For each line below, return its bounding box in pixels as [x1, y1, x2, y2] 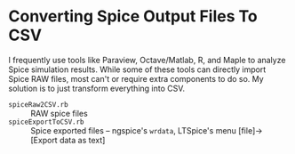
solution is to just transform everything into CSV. [8, 83, 186, 93]
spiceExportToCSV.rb [8, 118, 85, 126]
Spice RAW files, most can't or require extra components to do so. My [8, 73, 264, 84]
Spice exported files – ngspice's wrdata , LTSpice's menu [30, 125, 237, 135]
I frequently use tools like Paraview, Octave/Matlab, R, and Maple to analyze [8, 54, 286, 65]
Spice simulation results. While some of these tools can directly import [8, 64, 267, 75]
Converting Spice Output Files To [8, 6, 259, 27]
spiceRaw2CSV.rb [8, 100, 68, 109]
